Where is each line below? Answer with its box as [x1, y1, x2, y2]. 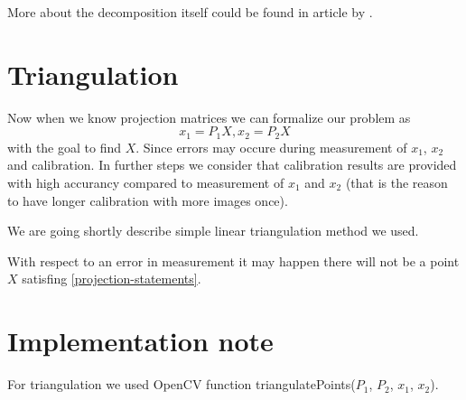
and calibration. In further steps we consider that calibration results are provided [7, 155, 457, 174]
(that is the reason [345, 172, 448, 191]
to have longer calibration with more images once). [7, 191, 288, 209]
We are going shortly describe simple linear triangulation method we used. [7, 221, 419, 240]
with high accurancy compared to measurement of [7, 172, 284, 191]
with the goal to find [7, 137, 122, 156]
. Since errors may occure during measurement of [135, 137, 407, 156]
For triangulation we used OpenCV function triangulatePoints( [7, 375, 356, 394]
